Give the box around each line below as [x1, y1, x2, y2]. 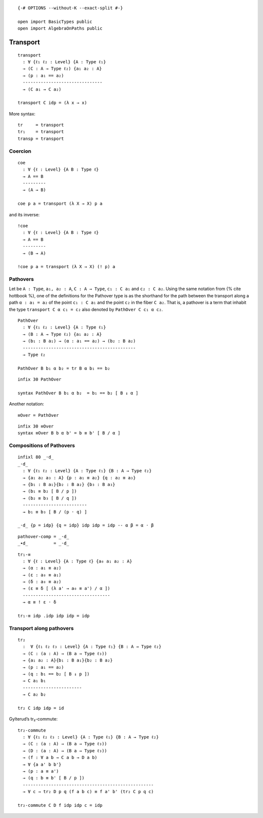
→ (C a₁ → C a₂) [22, 86, 62, 92]
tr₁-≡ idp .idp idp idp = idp [18, 613, 90, 619]
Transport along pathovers [9, 624, 74, 631]
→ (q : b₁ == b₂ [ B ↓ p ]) [22, 671, 90, 677]
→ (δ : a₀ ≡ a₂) [22, 579, 62, 584]
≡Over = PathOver [18, 412, 59, 418]
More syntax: [9, 111, 36, 117]
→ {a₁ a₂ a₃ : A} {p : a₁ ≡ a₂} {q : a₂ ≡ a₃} [22, 475, 136, 480]
